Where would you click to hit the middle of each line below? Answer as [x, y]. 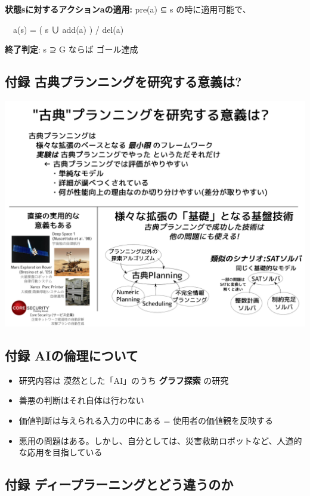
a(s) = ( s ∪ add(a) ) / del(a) [68, 29]
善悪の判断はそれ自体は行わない [81, 400]
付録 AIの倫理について [72, 355]
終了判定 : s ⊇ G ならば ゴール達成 [72, 49]
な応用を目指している [61, 452]
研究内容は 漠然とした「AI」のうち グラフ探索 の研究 [124, 380]
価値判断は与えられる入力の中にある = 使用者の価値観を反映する [146, 420]
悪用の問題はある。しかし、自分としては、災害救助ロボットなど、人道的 [160, 440]
